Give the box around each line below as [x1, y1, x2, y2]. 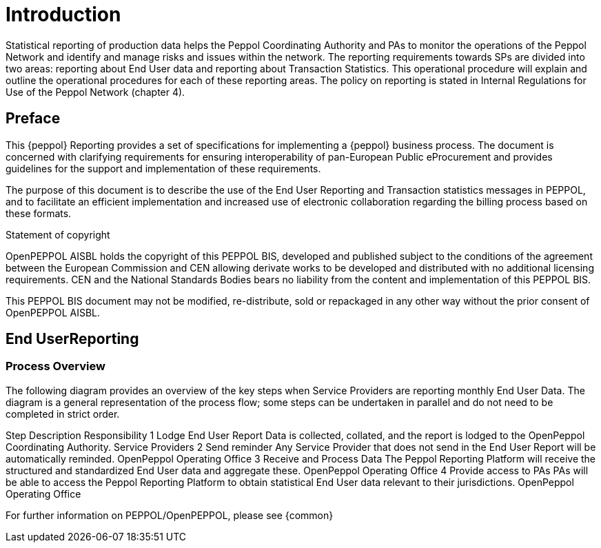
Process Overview [6, 359, 105, 374]
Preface [6, 110, 61, 128]
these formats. [6, 207, 72, 219]
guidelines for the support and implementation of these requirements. [6, 162, 321, 174]
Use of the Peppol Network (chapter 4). [6, 85, 185, 98]
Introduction [6, 3, 121, 26]
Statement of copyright [6, 228, 110, 241]
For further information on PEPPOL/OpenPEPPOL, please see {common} [6, 509, 334, 521]
